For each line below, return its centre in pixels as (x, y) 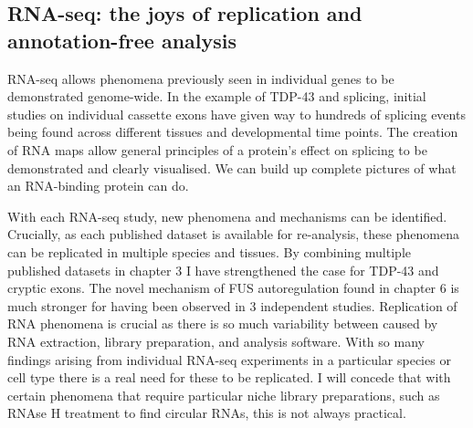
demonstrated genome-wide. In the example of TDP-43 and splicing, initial (217, 96)
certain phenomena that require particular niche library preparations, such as (224, 395)
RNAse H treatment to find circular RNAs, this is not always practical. (207, 413)
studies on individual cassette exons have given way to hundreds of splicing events (236, 114)
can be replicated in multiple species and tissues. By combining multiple (209, 251)
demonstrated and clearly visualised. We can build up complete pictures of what (232, 167)
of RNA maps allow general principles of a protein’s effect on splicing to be (217, 149)
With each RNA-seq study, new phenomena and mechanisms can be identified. (227, 216)
